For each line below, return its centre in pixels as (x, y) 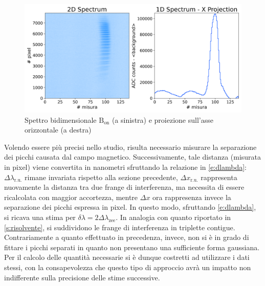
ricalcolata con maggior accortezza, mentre (71, 197)
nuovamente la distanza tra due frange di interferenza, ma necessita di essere (124, 187)
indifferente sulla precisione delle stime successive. (82, 277)
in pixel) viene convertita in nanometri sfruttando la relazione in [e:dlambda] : (125, 167)
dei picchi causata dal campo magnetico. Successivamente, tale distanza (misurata (133, 157)
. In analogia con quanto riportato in (173, 217)
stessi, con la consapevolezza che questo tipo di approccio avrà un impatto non (128, 267)
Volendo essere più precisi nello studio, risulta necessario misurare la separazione (130, 147)
